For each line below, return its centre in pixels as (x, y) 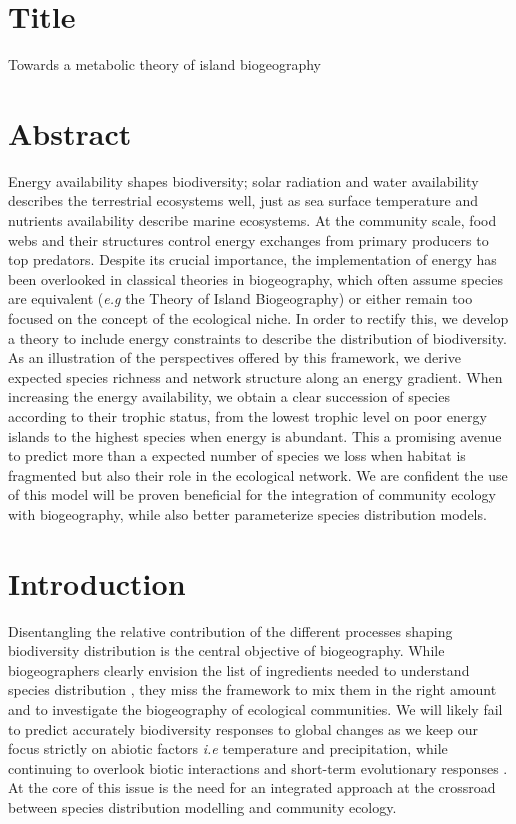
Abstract (70, 132)
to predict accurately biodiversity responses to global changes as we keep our (243, 728)
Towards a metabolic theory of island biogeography (164, 64)
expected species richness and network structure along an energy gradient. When (255, 376)
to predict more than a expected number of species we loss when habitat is (237, 455)
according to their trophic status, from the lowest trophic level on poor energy (247, 415)
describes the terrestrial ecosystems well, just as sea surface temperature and (243, 200)
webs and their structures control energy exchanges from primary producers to (248, 239)
